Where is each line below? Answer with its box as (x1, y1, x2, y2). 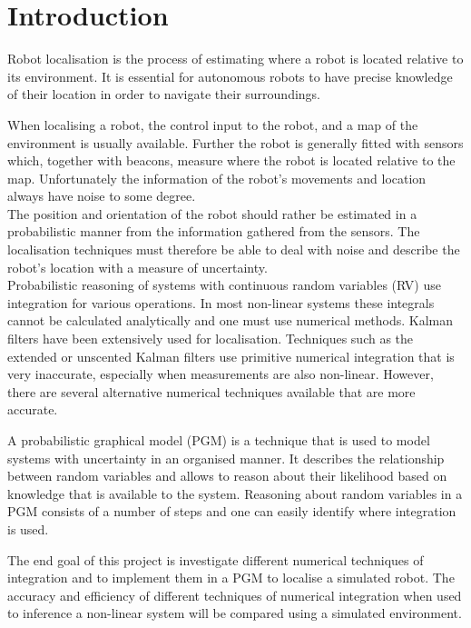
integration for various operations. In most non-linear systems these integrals (7, 293, 435, 312)
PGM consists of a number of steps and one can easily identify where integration (7, 502, 456, 521)
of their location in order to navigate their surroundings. (7, 85, 321, 104)
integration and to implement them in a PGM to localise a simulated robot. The (7, 568, 455, 587)
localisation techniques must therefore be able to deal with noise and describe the (7, 240, 460, 259)
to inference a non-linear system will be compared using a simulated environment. (7, 603, 462, 623)
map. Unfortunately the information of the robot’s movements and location (7, 168, 427, 187)
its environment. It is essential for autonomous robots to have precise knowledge (7, 66, 453, 85)
